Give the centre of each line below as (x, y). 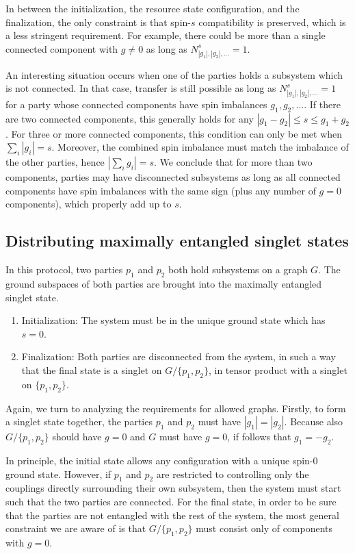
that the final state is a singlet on (92, 369)
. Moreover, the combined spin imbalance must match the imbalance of (200, 147)
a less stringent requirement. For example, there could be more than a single (166, 35)
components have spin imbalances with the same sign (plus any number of (161, 190)
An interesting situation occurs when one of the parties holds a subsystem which (174, 74)
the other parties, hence (55, 162)
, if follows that (259, 437)
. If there (322, 104)
